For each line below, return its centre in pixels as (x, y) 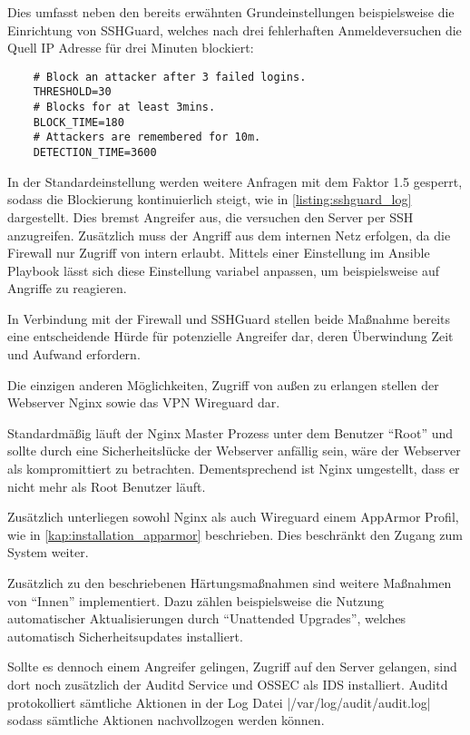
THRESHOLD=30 (72, 92)
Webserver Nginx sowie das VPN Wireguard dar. (144, 402)
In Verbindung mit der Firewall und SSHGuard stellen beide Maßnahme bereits (229, 318)
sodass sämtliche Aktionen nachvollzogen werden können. (166, 720)
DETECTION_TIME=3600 (95, 153)
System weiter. (48, 552)
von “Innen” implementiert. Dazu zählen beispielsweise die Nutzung (196, 600)
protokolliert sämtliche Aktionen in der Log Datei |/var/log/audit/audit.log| (219, 702)
